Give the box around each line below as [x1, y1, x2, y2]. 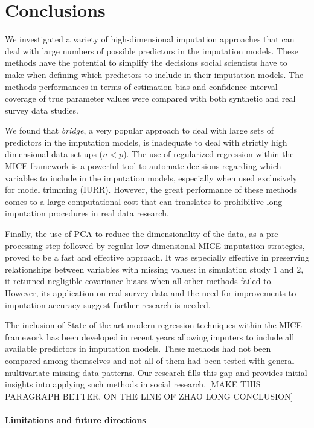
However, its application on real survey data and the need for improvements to [5, 287, 296, 299]
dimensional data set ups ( [5, 148, 103, 160]
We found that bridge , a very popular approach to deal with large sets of [5, 124, 274, 137]
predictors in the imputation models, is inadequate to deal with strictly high [5, 135, 287, 148]
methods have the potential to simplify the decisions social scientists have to [5, 56, 287, 69]
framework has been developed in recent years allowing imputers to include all [5, 330, 295, 343]
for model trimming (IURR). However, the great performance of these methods [5, 183, 298, 196]
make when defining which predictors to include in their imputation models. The [5, 68, 304, 80]
